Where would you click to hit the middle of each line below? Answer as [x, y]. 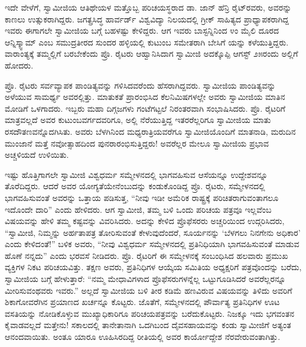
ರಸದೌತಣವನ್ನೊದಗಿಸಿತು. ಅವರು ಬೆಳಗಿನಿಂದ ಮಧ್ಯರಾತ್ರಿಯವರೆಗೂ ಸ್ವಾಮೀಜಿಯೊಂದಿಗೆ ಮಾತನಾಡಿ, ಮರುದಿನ [150, 131]
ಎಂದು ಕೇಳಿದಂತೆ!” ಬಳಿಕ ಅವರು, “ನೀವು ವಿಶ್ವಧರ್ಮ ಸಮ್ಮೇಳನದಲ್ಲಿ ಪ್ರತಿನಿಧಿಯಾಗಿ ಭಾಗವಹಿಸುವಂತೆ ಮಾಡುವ [152, 244]
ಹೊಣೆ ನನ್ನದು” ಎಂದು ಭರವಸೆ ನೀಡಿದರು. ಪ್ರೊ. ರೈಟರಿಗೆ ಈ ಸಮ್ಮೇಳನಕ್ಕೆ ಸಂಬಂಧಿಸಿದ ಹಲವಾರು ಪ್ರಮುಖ [147, 255]
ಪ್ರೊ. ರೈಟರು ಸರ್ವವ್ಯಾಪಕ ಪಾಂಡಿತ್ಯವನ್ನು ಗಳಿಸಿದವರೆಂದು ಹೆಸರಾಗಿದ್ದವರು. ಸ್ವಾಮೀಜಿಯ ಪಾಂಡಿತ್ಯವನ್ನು [140, 85]
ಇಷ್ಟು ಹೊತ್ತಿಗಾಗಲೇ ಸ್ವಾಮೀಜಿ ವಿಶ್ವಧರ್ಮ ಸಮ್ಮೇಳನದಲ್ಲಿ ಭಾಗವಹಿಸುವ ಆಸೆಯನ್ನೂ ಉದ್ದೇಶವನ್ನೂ [136, 174]
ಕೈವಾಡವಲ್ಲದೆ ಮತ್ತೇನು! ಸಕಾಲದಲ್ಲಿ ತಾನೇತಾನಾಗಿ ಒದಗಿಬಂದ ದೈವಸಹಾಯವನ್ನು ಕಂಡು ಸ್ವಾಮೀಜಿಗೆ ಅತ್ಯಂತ [148, 325]
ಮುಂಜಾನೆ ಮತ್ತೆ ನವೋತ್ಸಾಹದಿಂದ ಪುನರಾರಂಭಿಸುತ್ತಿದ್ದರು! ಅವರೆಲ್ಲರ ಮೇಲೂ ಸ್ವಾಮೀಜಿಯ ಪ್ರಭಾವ [137, 143]
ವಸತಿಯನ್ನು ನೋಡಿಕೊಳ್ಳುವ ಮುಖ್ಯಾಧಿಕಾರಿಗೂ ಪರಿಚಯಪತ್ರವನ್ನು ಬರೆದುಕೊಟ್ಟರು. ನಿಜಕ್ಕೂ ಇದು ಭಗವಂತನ [149, 313]
